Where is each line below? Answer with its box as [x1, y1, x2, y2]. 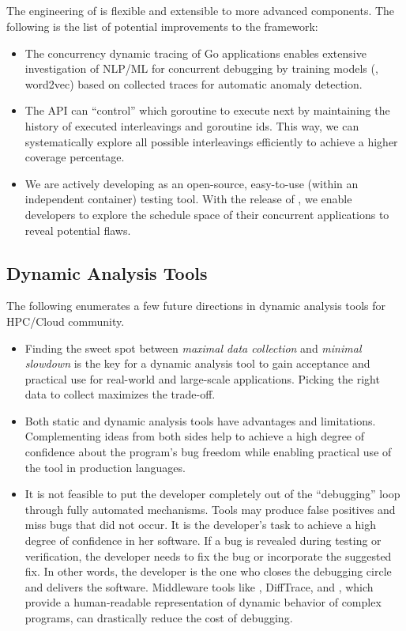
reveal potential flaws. [24, 221, 131, 238]
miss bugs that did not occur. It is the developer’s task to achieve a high [24, 516, 377, 533]
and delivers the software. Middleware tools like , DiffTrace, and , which [24, 578, 374, 595]
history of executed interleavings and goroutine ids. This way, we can [24, 117, 359, 134]
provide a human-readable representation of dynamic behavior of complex [24, 594, 382, 610]
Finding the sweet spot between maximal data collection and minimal [24, 339, 362, 356]
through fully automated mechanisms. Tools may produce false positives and [24, 501, 396, 517]
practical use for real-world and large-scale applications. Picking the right [24, 370, 380, 387]
